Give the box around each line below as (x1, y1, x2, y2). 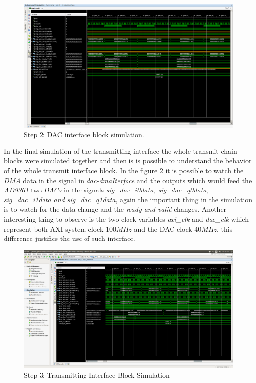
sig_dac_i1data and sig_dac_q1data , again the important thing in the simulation (4, 194, 253, 204)
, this (217, 223, 233, 234)
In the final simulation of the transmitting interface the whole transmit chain (4, 145, 237, 156)
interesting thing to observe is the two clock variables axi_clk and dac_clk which (4, 214, 249, 224)
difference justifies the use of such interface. (4, 233, 135, 243)
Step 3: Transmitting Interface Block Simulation (24, 370, 170, 380)
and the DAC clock (134, 223, 192, 234)
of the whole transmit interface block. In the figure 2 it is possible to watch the (4, 165, 244, 176)
